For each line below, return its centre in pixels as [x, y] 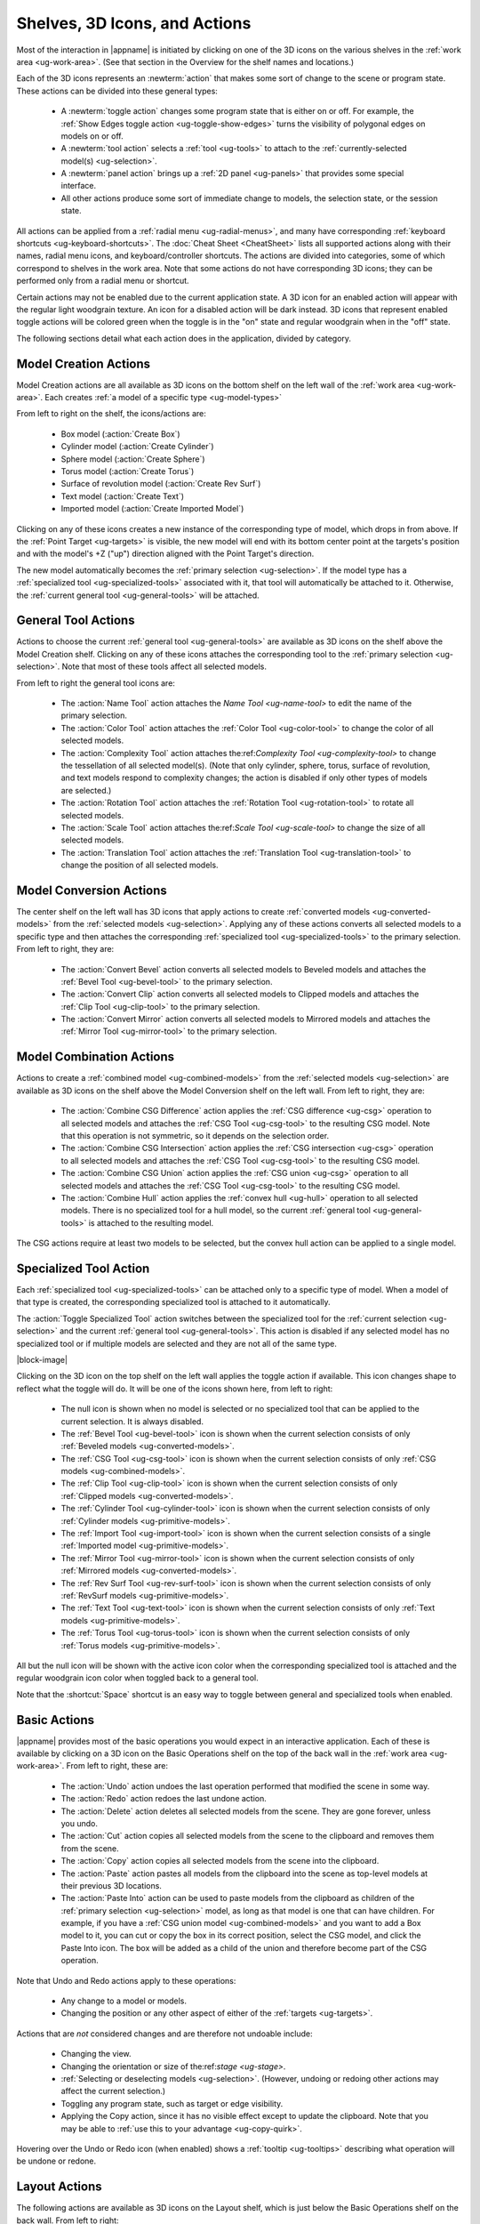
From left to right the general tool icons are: [96, 683]
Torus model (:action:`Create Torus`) [128, 471]
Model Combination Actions [96, 1057]
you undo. [79, 1823]
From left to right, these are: [117, 1766]
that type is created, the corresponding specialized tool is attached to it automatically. [173, 1302]
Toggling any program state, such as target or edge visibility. [172, 2103]
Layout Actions [59, 2187]
